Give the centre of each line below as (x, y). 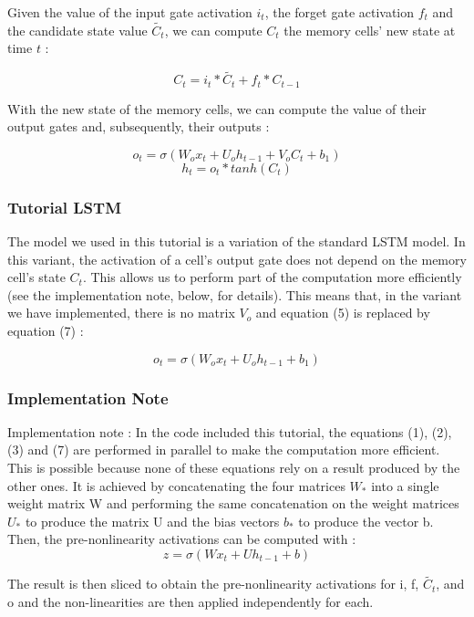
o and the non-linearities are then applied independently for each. (191, 601)
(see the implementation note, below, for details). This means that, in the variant (235, 294)
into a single (405, 485)
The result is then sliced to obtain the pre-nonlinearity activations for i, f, (213, 584)
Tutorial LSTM (65, 207)
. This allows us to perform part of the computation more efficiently (272, 277)
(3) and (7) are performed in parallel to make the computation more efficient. (224, 450)
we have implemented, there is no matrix (121, 313)
